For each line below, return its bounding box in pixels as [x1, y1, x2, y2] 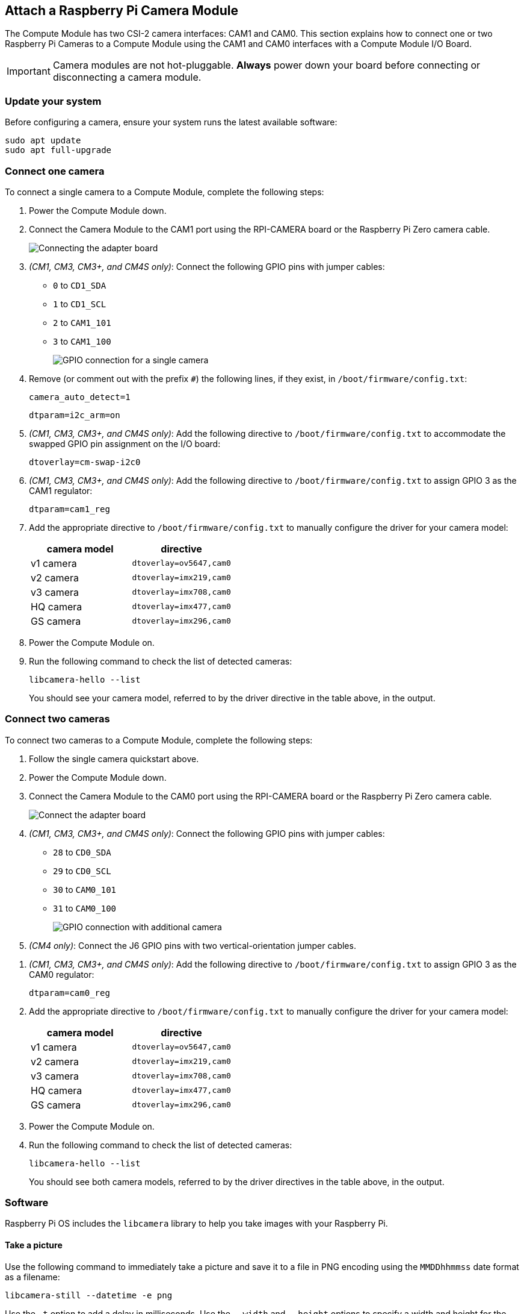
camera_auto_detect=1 [29, 392, 131, 402]
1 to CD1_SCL [53, 298, 106, 309]
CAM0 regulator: [29, 969, 94, 980]
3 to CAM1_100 [53, 336, 111, 346]
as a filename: [5, 1271, 60, 1282]
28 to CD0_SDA [53, 846, 111, 857]
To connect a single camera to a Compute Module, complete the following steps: [5, 186, 324, 197]
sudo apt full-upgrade [5, 145, 112, 155]
